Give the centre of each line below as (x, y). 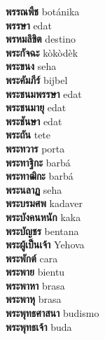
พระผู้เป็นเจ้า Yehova (45, 245)
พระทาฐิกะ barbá (38, 162)
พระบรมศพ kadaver (44, 203)
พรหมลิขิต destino (41, 39)
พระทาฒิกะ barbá (40, 176)
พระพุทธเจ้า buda (39, 326)
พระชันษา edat (34, 121)
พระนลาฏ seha (34, 189)
